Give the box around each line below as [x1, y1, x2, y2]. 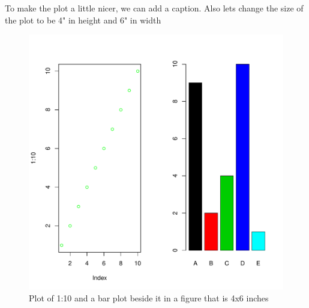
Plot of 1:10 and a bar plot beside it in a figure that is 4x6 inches [29, 291, 269, 304]
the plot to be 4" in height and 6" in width [5, 13, 161, 26]
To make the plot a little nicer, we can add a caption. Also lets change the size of [5, 2, 304, 14]
